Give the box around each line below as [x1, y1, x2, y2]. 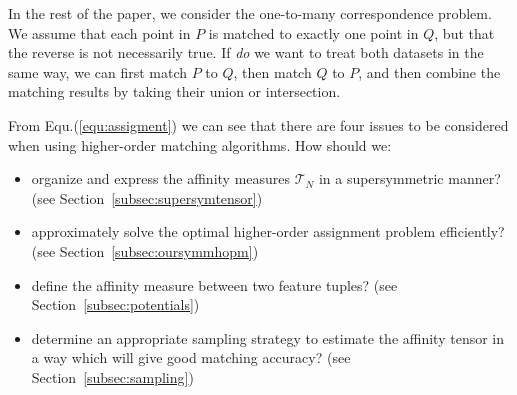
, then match [233, 61, 312, 82]
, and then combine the [358, 61, 501, 82]
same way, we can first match [8, 61, 188, 82]
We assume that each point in [8, 22, 191, 43]
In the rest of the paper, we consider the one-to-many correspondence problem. [8, 3, 492, 23]
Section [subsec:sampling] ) [31, 366, 194, 387]
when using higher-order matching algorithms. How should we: [8, 134, 392, 155]
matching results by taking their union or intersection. [8, 81, 341, 102]
